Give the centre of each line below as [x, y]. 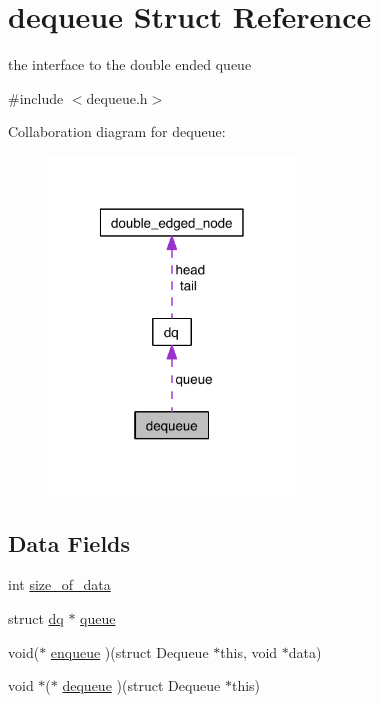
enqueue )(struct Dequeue [129, 651]
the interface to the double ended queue [130, 64]
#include [36, 97]
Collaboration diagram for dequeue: [117, 131]
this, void [249, 651]
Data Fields [69, 542]
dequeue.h [117, 97]
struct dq [36, 618]
